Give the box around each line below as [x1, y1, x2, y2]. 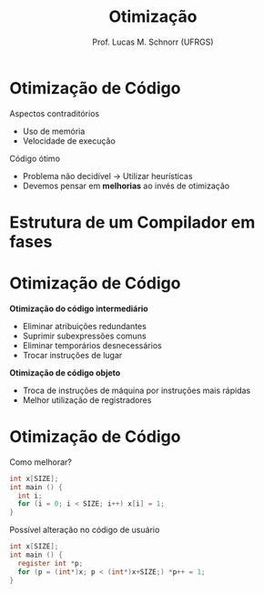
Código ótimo [9, 153, 61, 164]
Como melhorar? [9, 457, 73, 467]
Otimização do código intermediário [9, 303, 148, 314]
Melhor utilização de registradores [22, 394, 152, 406]
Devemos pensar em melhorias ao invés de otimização [22, 180, 230, 191]
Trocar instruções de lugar [22, 349, 123, 360]
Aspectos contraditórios [9, 107, 100, 119]
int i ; [17, 491, 43, 500]
